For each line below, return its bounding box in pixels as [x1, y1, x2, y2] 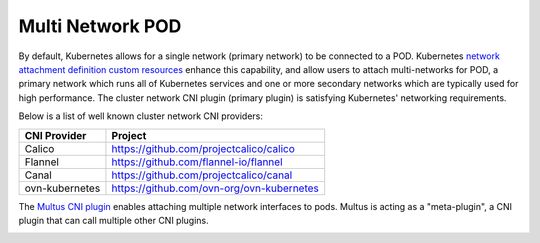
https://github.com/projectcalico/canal [111, 168, 293, 182]
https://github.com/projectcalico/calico [111, 141, 295, 155]
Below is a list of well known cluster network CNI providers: [18, 110, 264, 122]
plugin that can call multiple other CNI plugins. [18, 214, 209, 226]
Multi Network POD [18, 15, 182, 37]
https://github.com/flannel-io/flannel [111, 155, 284, 169]
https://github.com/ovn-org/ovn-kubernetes [111, 181, 320, 195]
